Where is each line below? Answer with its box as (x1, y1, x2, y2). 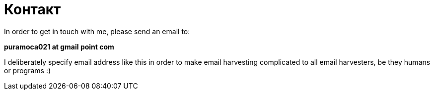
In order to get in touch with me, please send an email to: (4, 27, 190, 36)
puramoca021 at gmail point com (4, 42, 114, 51)
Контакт (4, 1, 61, 18)
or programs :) (4, 66, 51, 75)
